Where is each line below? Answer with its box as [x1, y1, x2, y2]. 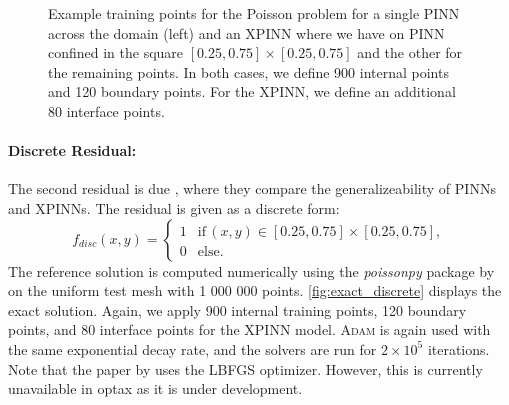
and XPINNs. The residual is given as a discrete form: [8, 197, 340, 218]
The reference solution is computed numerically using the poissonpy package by [8, 260, 495, 281]
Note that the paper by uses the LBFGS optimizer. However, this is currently [8, 358, 483, 379]
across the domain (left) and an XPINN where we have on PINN [48, 22, 445, 43]
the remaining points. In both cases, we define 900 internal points [48, 61, 449, 82]
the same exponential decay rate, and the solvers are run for [8, 338, 377, 359]
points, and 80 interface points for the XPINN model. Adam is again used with [8, 319, 491, 340]
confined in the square [48, 42, 184, 63]
